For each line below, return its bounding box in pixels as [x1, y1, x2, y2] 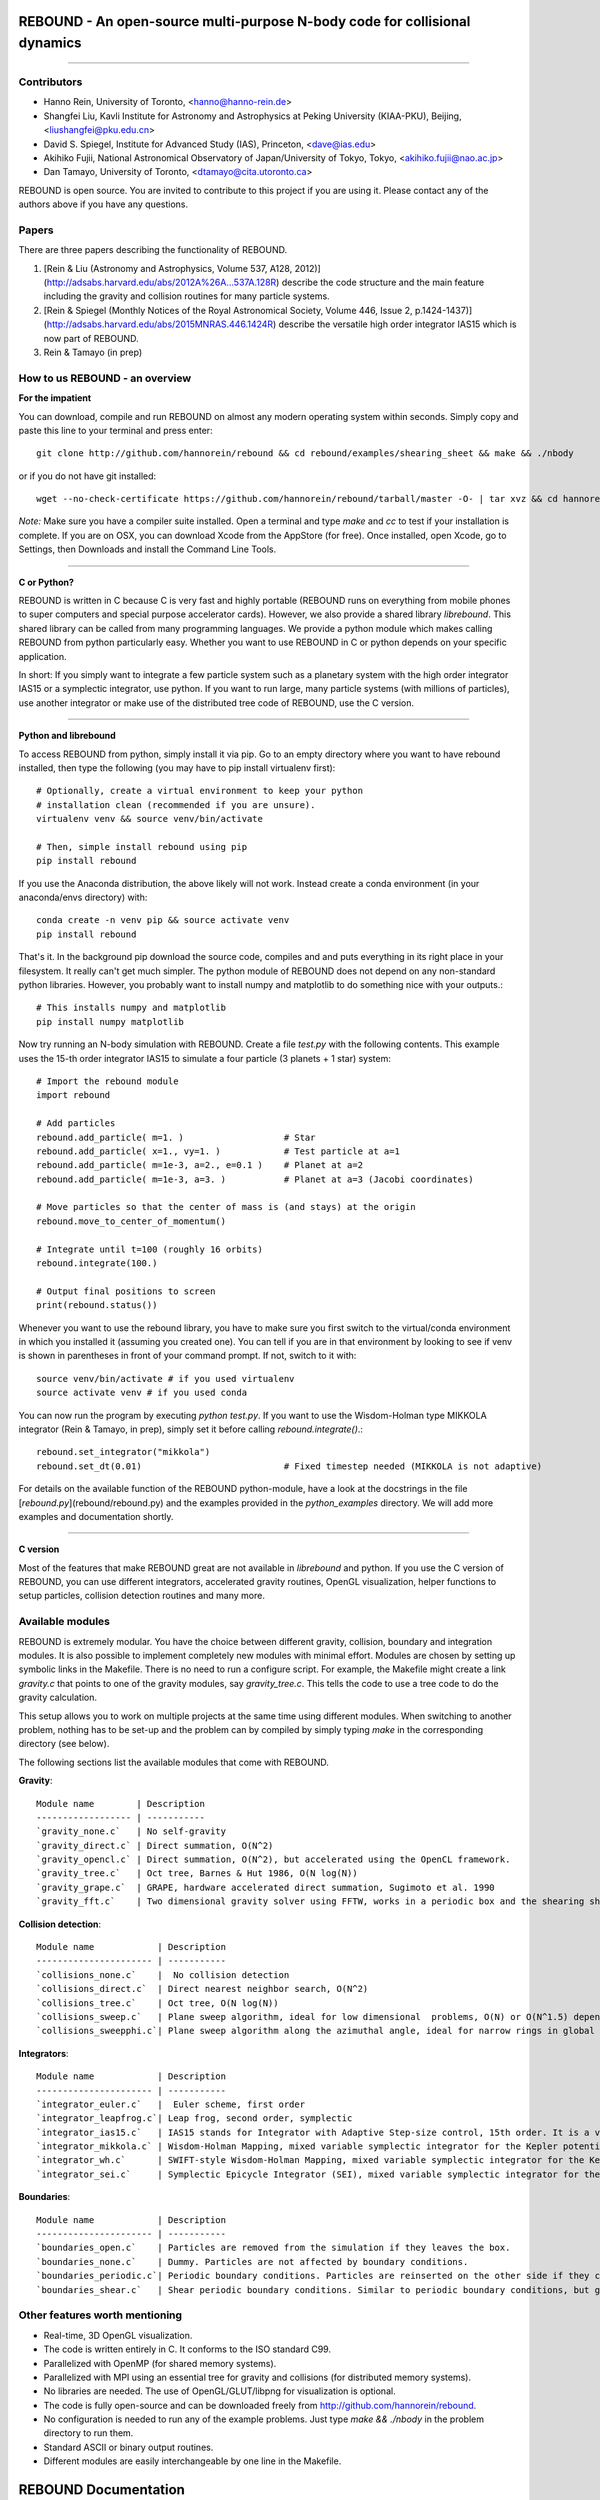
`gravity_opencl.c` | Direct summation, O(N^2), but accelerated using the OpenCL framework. [36, 1854, 511, 1865]
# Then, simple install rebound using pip [36, 841, 248, 852]
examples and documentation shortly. [18, 1510, 174, 1522]
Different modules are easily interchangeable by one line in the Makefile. [43, 2455, 342, 2467]
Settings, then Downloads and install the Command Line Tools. [18, 543, 277, 555]
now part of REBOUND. [43, 332, 139, 344]
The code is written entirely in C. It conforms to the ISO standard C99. [43, 2343, 332, 2355]
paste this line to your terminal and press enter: [18, 424, 214, 436]
